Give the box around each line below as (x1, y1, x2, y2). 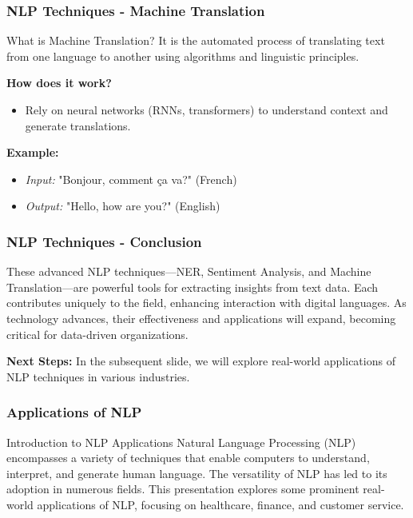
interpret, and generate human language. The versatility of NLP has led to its (6, 464, 387, 481)
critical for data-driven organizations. (6, 325, 189, 342)
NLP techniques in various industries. (6, 368, 190, 385)
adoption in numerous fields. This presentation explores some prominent (6, 480, 359, 497)
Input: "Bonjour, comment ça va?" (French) (25, 170, 237, 187)
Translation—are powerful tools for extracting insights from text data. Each (6, 278, 379, 295)
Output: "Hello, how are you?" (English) (25, 197, 220, 214)
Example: (6, 144, 59, 161)
